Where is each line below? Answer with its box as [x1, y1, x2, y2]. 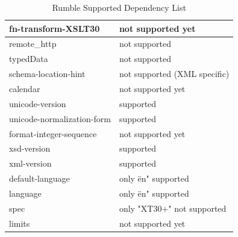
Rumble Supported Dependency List [52, 1, 186, 13]
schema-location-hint [9, 67, 86, 80]
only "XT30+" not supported [119, 202, 227, 214]
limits [9, 217, 30, 229]
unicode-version [9, 97, 66, 109]
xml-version [9, 157, 52, 170]
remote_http [9, 37, 57, 50]
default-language [9, 172, 70, 185]
